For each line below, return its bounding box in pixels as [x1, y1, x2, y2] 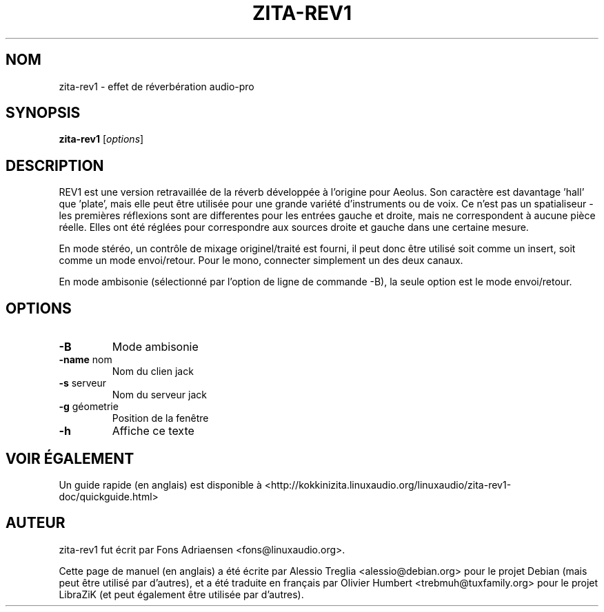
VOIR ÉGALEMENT [6, 449, 134, 467]
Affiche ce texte [112, 424, 194, 438]
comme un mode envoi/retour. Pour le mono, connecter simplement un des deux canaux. [59, 254, 463, 267]
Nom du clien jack [112, 365, 194, 378]
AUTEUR [6, 514, 66, 532]
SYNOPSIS [6, 104, 81, 122]
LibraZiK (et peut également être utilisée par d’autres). [59, 588, 304, 600]
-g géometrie [59, 400, 119, 413]
